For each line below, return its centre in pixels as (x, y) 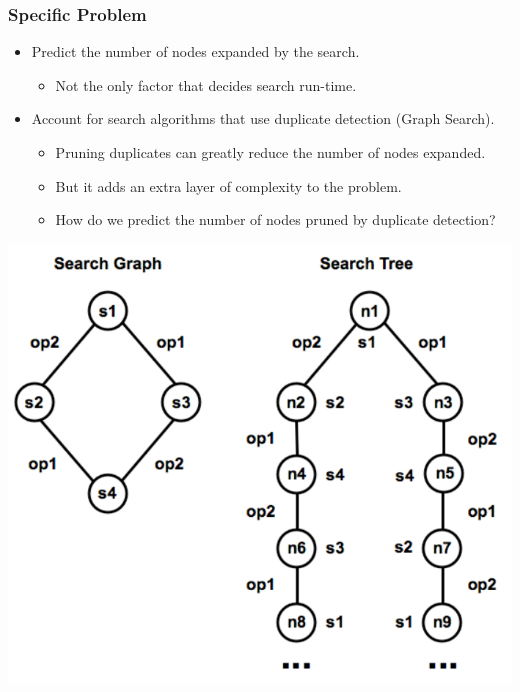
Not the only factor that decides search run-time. (206, 84)
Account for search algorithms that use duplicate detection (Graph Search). (263, 118)
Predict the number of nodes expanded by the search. (195, 51)
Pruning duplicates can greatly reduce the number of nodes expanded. (270, 152)
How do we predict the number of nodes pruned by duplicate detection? (275, 219)
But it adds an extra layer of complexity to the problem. (228, 185)
